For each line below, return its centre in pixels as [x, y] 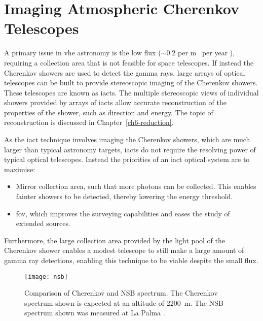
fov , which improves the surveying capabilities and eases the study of [123, 213]
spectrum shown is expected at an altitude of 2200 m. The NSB [124, 302]
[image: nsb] [46, 277]
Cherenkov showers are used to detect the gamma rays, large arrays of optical [125, 72]
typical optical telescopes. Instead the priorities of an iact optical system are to [127, 159]
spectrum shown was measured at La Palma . [95, 313]
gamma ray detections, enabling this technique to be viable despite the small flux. [131, 260]
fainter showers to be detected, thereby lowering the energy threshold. [124, 196]
